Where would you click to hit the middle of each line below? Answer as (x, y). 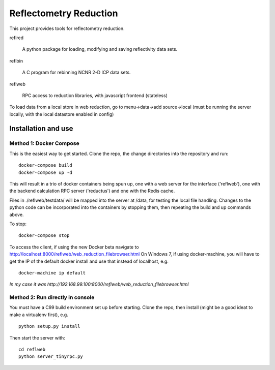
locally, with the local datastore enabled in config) (62, 114)
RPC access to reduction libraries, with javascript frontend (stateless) (95, 95)
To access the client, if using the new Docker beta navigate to (74, 247)
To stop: (18, 224)
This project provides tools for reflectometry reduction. (67, 28)
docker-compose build (45, 165)
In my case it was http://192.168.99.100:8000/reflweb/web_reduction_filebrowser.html (99, 284)
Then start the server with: (37, 337)
